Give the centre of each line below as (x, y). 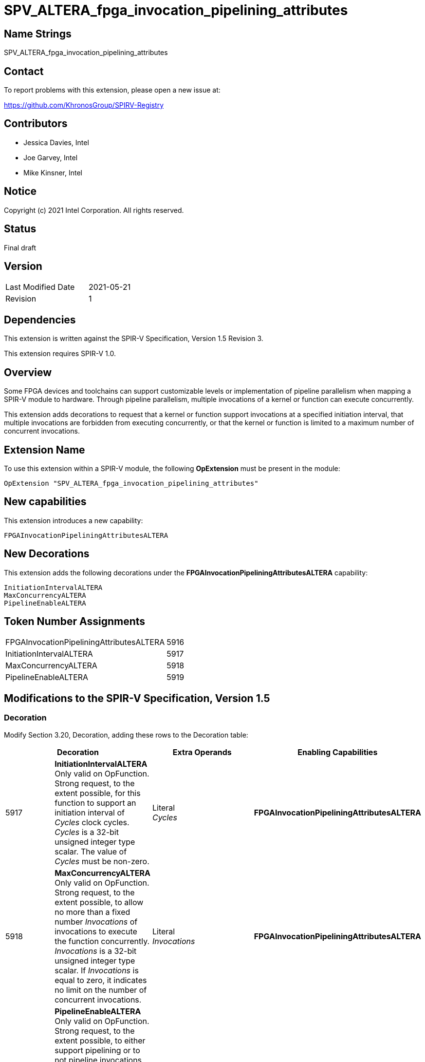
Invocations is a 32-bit (96, 951)
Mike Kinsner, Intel (53, 172)
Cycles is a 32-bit (87, 832)
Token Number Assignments (75, 622)
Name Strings (38, 34)
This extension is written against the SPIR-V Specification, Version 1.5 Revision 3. (134, 339)
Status (20, 229)
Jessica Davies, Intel (56, 142)
